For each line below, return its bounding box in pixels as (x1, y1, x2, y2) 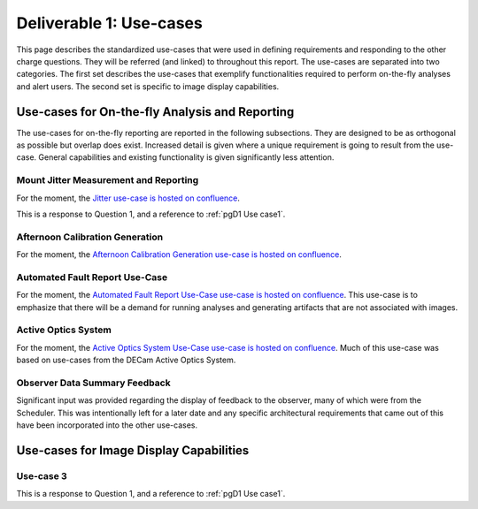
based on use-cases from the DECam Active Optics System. (16, 354, 236, 366)
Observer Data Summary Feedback (16, 376, 172, 389)
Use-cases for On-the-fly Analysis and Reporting (16, 104, 295, 119)
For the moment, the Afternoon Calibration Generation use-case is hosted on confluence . (16, 249, 343, 260)
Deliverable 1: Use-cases (16, 13, 203, 33)
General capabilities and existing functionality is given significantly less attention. (38, 152, 335, 163)
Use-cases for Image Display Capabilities (16, 443, 250, 458)
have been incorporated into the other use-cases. (16, 420, 198, 430)
